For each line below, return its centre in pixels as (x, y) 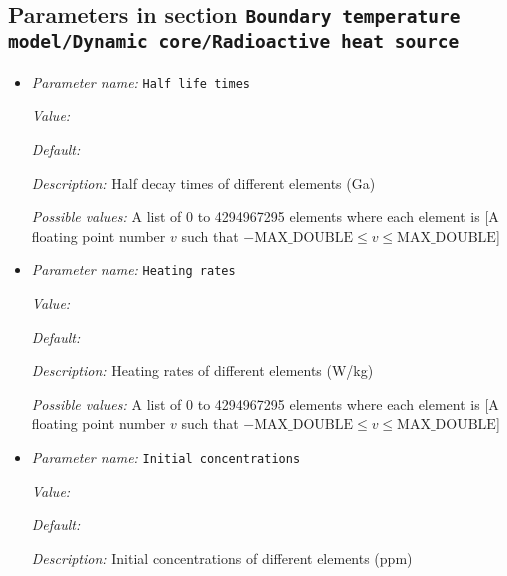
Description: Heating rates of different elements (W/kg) (202, 370)
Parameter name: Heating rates (133, 269)
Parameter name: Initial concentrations (166, 457)
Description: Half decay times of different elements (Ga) (203, 182)
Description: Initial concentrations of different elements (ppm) (222, 557)
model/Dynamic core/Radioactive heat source (234, 42)
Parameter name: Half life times (140, 81)
